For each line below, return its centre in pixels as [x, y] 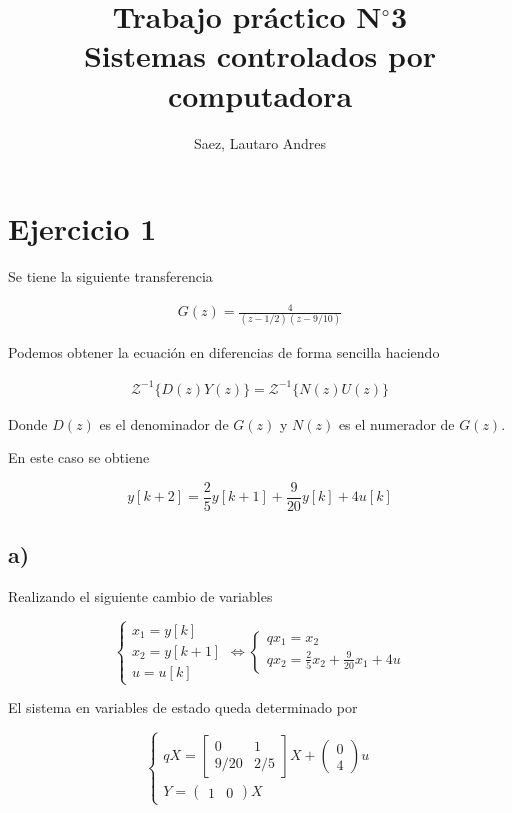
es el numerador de [396, 423]
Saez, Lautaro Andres [260, 142]
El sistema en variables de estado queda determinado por [183, 707]
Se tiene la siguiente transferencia [110, 276]
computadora [260, 94]
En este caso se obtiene [79, 457]
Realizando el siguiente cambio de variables [140, 596]
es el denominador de [164, 423]
